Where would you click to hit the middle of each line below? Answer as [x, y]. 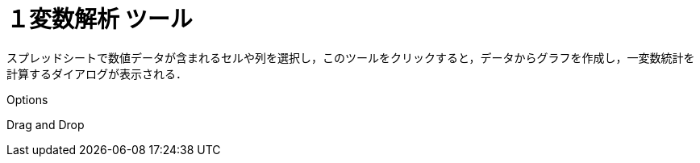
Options [27, 99]
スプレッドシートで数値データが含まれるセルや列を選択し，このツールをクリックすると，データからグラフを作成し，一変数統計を [351, 57]
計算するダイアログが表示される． [97, 73]
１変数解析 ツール [100, 19]
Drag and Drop [46, 124]
